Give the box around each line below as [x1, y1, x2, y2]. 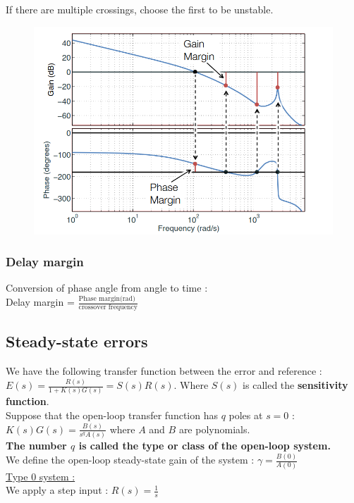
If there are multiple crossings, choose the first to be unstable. [6, 2, 274, 16]
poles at [228, 408, 263, 423]
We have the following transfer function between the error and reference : [6, 364, 322, 378]
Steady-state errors [6, 330, 148, 352]
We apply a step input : [6, 483, 109, 497]
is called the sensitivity [243, 378, 348, 392]
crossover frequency [78, 304, 138, 311]
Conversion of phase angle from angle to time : [6, 280, 208, 295]
